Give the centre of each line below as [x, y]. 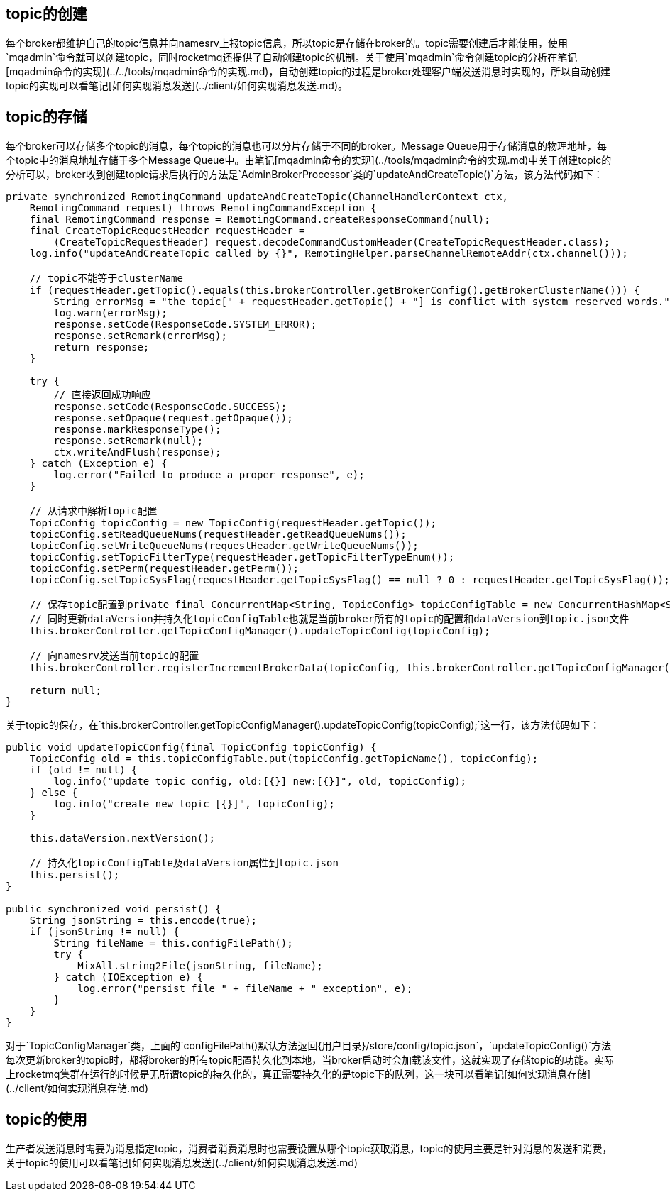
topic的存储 [46, 116]
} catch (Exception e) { [98, 464]
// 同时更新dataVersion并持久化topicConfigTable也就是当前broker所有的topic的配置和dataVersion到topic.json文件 [329, 619]
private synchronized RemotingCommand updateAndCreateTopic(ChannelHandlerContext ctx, [257, 197]
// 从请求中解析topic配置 [93, 511]
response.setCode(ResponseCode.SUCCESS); [170, 407]
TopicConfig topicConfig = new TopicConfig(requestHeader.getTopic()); [233, 523]
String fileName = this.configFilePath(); [173, 943]
